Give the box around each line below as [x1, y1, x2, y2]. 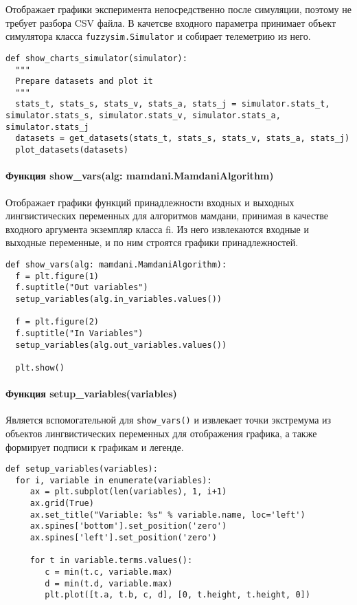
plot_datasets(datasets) [15, 145, 128, 155]
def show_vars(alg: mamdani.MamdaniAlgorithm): [5, 259, 227, 269]
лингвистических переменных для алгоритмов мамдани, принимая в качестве [5, 208, 329, 223]
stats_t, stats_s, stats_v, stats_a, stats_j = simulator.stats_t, [15, 99, 330, 109]
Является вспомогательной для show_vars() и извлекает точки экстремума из [5, 412, 332, 427]
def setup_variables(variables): [5, 464, 158, 474]
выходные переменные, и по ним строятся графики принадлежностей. [5, 235, 299, 250]
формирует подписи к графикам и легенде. [5, 439, 184, 454]
